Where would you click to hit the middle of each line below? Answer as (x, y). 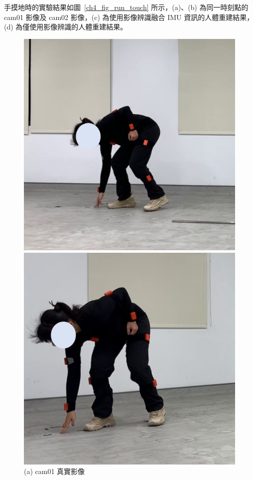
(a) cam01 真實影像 (55, 471)
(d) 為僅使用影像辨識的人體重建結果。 (66, 27)
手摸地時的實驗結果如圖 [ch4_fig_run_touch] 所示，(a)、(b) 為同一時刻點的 (126, 7)
